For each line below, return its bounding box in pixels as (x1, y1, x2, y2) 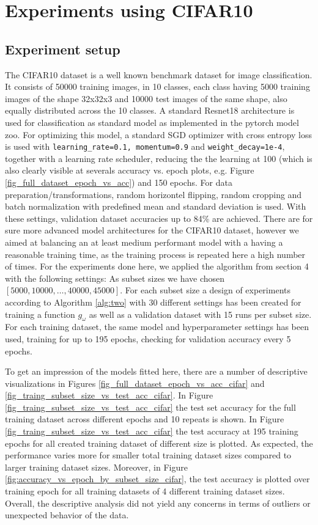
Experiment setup (5, 39, 120, 58)
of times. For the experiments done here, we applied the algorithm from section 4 (5, 260, 309, 273)
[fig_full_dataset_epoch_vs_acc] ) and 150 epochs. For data (5, 175, 232, 188)
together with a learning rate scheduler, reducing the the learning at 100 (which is (5, 152, 312, 164)
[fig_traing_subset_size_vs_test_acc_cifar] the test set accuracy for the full (5, 400, 296, 413)
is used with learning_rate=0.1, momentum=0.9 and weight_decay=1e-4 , (5, 140, 285, 153)
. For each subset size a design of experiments (120, 284, 290, 296)
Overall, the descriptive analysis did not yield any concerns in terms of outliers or (5, 496, 311, 509)
